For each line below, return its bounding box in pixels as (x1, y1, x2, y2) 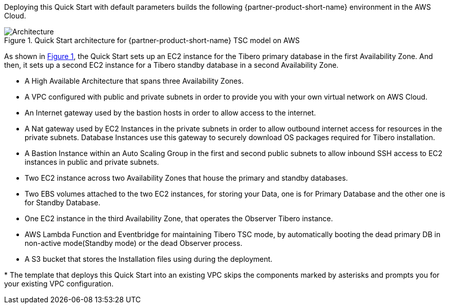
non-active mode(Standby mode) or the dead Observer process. (25, 239, 243, 247)
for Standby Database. (25, 198, 101, 207)
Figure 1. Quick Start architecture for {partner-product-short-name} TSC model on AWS (4, 36, 300, 45)
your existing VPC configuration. (4, 279, 114, 288)
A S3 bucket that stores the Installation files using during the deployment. (25, 255, 272, 263)
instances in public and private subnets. (25, 158, 159, 166)
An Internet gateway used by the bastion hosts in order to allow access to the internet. (25, 108, 316, 117)
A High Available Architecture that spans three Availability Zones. (25, 76, 244, 85)
